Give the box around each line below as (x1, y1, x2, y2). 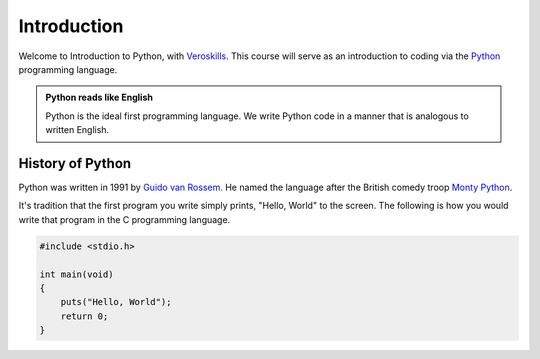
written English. (45, 124, 110, 136)
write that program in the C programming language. (18, 213, 231, 225)
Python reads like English (45, 91, 154, 104)
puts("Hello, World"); (60, 296, 172, 308)
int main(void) (39, 268, 114, 280)
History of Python (18, 155, 132, 172)
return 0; (60, 310, 109, 322)
